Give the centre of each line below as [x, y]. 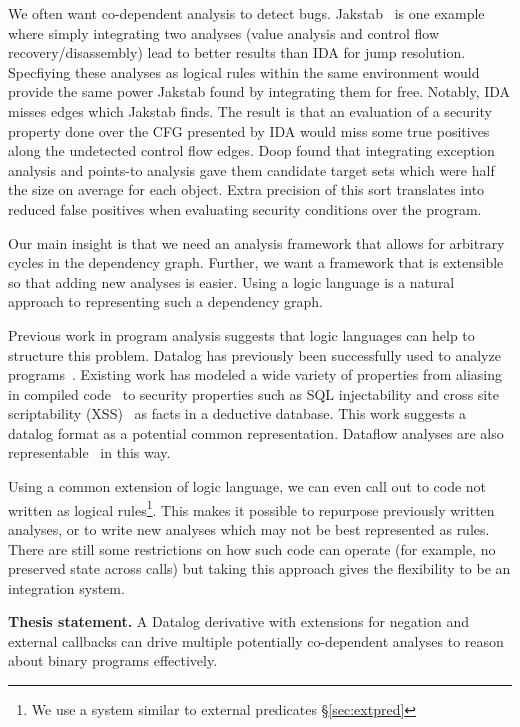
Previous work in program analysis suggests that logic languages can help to [241, 334]
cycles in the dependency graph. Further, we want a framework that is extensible [256, 262]
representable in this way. [89, 452]
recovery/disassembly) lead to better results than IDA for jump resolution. [237, 52]
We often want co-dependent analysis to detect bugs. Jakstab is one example [246, 13]
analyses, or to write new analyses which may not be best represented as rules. [249, 528]
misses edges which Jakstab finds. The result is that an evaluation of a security [250, 110]
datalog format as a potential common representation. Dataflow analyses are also [256, 432]
